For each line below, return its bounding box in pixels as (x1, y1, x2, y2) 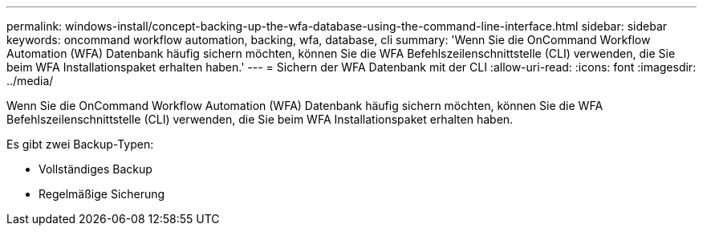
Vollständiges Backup (39, 162, 152, 176)
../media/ (6, 74, 54, 88)
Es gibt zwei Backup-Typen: (6, 137, 154, 151)
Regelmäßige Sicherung (39, 187, 165, 201)
